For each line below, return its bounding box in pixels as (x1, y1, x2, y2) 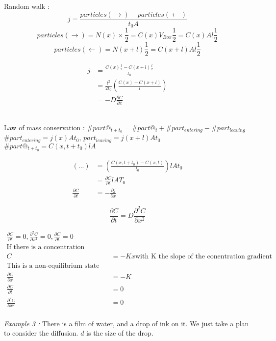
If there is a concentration (6, 244, 85, 251)
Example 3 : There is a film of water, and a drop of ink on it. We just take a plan (4, 318, 249, 328)
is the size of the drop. (86, 328, 153, 338)
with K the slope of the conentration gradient (135, 253, 272, 260)
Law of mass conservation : (4, 122, 85, 132)
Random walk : (4, 1, 50, 11)
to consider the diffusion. (4, 328, 78, 338)
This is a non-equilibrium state (6, 262, 100, 270)
